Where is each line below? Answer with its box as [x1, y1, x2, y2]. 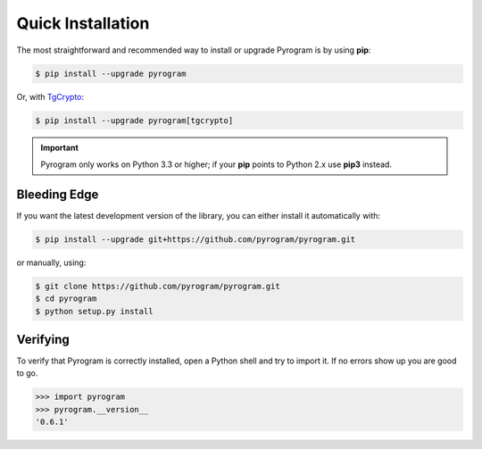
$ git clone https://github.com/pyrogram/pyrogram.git [35, 281, 280, 291]
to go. [16, 368, 38, 378]
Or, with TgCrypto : [16, 91, 85, 102]
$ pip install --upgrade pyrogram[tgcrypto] [35, 115, 234, 125]
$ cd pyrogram [35, 294, 97, 303]
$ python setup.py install [35, 306, 154, 316]
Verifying [16, 331, 71, 347]
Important [40, 143, 79, 154]
